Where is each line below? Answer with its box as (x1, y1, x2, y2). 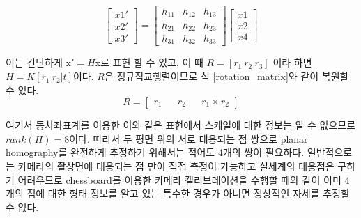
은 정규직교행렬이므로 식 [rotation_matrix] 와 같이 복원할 (104, 69, 349, 84)
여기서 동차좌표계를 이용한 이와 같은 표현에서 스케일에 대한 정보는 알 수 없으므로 (6, 118, 356, 132)
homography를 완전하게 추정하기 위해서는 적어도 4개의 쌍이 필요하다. (6, 145, 305, 159)
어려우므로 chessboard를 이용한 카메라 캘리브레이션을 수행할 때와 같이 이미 (17, 172, 341, 187)
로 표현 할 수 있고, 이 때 (100, 55, 203, 70)
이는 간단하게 (6, 55, 63, 70)
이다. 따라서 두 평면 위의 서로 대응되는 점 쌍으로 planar (69, 131, 308, 146)
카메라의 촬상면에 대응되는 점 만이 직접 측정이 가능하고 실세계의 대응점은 (17, 159, 335, 173)
